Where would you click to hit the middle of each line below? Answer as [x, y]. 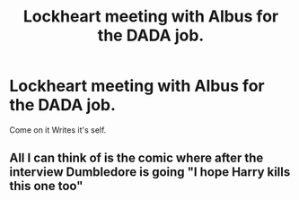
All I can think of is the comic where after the [136, 158]
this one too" [46, 186]
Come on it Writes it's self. [58, 130]
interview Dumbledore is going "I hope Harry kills [150, 172]
